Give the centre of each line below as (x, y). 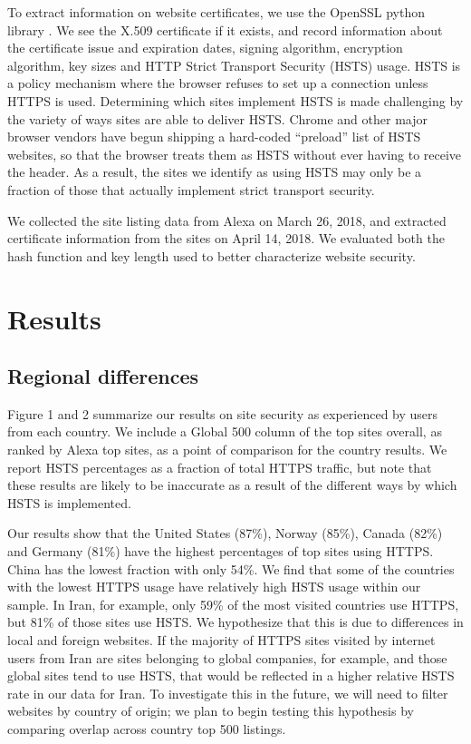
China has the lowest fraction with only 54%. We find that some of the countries (231, 568)
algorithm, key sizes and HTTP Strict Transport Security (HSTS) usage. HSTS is (234, 65)
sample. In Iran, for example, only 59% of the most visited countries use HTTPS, (233, 604)
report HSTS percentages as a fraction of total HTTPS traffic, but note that (220, 467)
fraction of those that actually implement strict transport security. (191, 189)
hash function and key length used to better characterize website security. (211, 255)
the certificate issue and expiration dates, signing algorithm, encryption (205, 48)
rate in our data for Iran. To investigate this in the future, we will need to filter (228, 693)
